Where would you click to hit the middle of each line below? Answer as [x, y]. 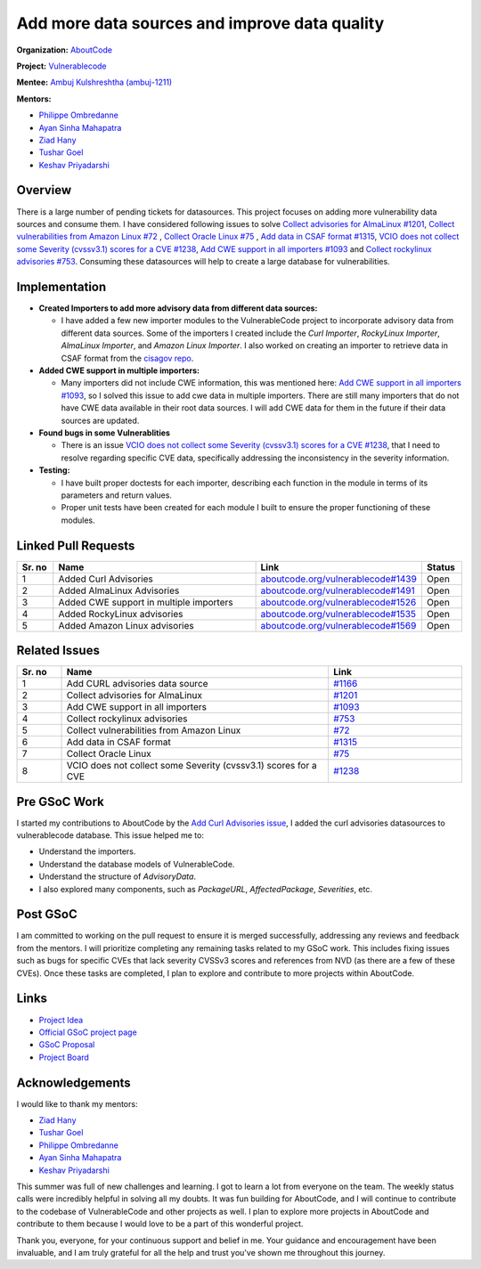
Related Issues [58, 651]
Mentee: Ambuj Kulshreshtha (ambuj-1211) [94, 82]
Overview [44, 190]
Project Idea [61, 1020]
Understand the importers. [87, 851]
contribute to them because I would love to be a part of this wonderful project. [160, 1224]
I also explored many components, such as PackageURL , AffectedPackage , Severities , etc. [206, 889]
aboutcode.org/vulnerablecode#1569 [338, 625]
